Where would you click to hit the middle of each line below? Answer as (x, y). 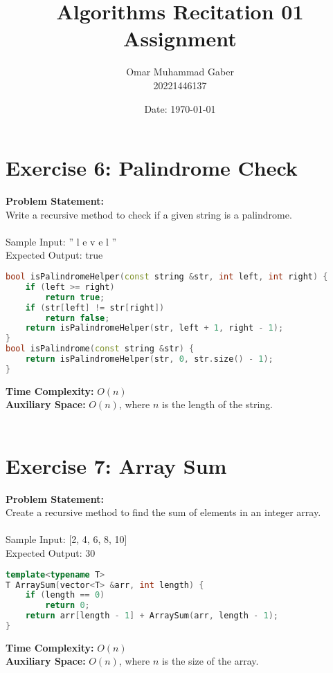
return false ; (78, 318)
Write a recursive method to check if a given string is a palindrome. (149, 214)
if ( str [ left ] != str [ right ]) (95, 307)
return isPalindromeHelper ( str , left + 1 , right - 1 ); (154, 328)
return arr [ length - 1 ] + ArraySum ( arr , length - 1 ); (152, 616)
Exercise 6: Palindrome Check (152, 168)
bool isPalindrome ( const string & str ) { (100, 349)
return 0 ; (67, 606)
